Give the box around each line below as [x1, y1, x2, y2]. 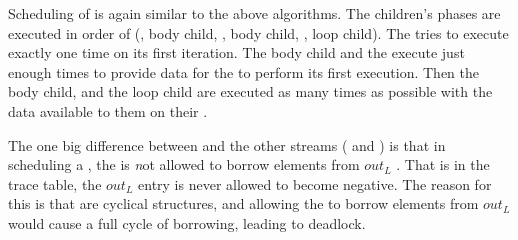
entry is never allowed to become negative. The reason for [138, 173, 492, 194]
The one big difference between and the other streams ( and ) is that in [8, 134, 446, 155]
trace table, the [8, 173, 102, 194]
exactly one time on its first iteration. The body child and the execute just [8, 42, 465, 63]
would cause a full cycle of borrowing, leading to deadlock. [8, 212, 366, 233]
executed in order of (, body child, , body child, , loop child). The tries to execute [8, 22, 509, 43]
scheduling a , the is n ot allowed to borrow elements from [8, 154, 360, 175]
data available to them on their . [8, 100, 208, 121]
